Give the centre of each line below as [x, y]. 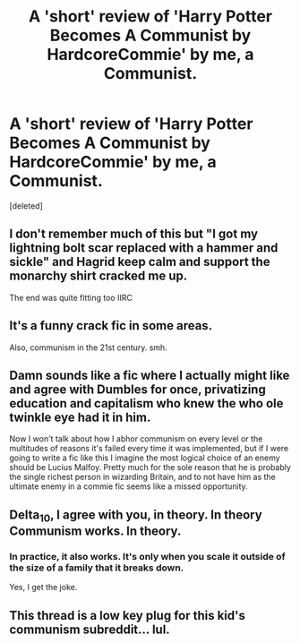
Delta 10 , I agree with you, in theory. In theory [136, 516]
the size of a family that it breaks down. [97, 568]
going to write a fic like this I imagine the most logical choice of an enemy [145, 458]
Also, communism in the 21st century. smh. [88, 347]
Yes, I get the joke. [43, 587]
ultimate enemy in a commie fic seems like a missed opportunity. [129, 486]
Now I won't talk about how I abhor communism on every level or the [136, 439]
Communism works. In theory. [95, 531]
